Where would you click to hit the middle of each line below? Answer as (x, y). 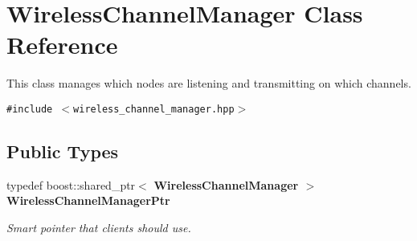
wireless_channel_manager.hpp (154, 109)
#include (30, 109)
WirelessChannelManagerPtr (88, 200)
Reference (62, 45)
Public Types (63, 151)
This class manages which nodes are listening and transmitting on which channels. (209, 83)
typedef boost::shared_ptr (71, 184)
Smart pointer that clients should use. (99, 227)
